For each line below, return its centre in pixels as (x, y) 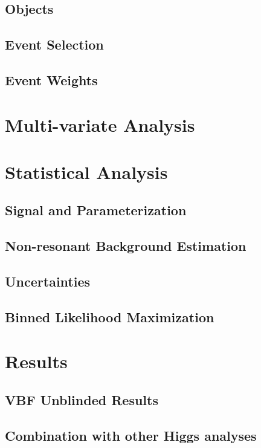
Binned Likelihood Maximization (110, 317)
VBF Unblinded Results (82, 399)
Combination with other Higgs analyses (131, 435)
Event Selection (54, 44)
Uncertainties (48, 281)
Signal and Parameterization (96, 210)
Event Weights (51, 80)
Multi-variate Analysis (100, 124)
